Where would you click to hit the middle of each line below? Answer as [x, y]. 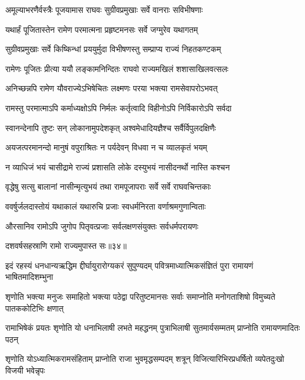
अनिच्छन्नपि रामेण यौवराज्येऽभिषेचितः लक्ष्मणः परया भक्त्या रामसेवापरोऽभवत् [112, 88]
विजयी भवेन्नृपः [25, 370]
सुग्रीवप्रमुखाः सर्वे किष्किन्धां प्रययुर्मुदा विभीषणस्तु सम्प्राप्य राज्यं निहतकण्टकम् [113, 49]
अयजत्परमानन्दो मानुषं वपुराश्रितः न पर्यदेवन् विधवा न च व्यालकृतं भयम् [106, 147]
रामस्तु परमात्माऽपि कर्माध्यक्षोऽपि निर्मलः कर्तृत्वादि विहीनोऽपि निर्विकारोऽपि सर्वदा [119, 107]
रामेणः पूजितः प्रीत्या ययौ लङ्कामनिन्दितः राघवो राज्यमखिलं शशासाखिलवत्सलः [117, 68]
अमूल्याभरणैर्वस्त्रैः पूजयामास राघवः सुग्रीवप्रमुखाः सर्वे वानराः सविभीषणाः [104, 9]
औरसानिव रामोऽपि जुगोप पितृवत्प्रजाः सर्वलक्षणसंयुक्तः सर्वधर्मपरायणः [102, 226]
